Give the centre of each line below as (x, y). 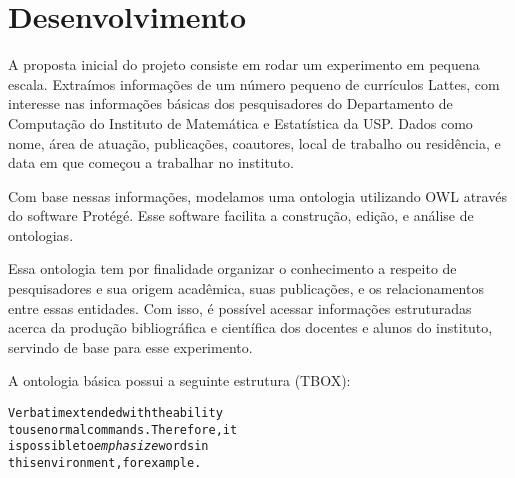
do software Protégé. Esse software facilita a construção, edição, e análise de (241, 215)
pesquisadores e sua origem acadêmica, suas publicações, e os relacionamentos (246, 288)
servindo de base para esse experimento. (130, 346)
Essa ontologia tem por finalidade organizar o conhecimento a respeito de (232, 268)
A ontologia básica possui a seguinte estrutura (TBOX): (179, 380)
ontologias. (41, 234)
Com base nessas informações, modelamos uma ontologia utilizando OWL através (257, 195)
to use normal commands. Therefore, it (123, 429)
